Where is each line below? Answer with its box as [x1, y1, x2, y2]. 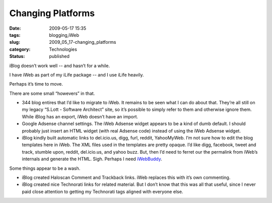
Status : [9, 53, 25, 59]
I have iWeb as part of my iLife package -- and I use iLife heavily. [9, 72, 144, 78]
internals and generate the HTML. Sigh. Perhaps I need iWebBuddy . [22, 156, 162, 162]
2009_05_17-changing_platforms [49, 39, 116, 45]
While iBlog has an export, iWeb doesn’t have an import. [22, 113, 139, 119]
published [49, 53, 70, 59]
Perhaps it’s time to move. [9, 81, 63, 87]
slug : [9, 39, 20, 45]
